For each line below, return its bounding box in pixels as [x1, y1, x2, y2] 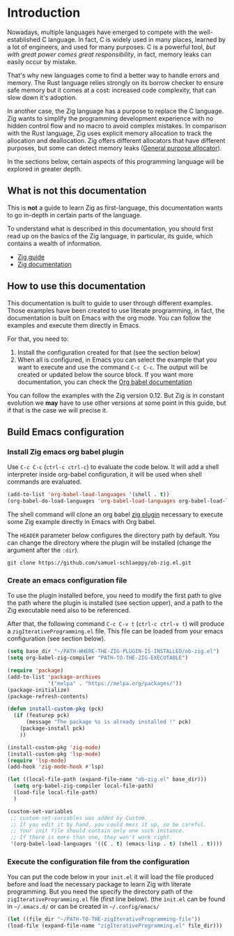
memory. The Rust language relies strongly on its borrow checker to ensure [7, 78, 224, 86]
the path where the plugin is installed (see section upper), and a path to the [7, 599, 223, 607]
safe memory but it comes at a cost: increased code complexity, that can [7, 86, 217, 94]
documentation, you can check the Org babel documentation [17, 378, 193, 386]
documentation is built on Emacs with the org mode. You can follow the [7, 314, 212, 322]
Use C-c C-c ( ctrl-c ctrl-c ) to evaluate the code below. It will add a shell [7, 463, 219, 471]
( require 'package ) [7, 667, 64, 674]
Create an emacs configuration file [7, 575, 127, 585]
